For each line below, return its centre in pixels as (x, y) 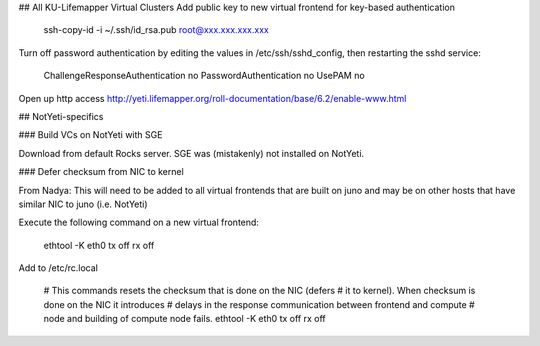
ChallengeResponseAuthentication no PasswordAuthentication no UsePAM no (204, 76)
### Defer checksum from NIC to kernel (101, 172)
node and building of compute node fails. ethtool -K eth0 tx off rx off (184, 319)
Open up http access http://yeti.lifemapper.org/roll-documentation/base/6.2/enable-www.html (212, 98)
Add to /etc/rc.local (58, 268)
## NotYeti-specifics (61, 116)
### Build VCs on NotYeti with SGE (90, 135)
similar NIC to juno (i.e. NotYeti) (83, 204)
